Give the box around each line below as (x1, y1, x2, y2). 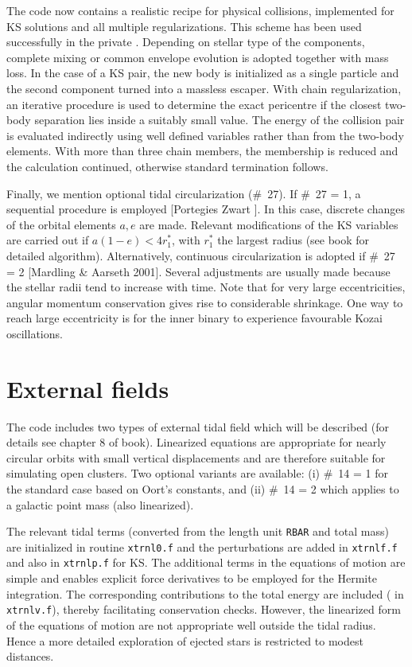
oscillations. (6, 325, 63, 341)
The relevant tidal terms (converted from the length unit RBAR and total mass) (6, 523, 389, 540)
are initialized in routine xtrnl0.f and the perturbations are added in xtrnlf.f (6, 538, 398, 555)
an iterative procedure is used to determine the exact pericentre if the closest (6, 96, 382, 112)
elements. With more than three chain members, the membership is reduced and (6, 142, 398, 159)
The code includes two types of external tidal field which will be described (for (6, 418, 390, 435)
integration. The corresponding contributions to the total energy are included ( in (6, 585, 404, 602)
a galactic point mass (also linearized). (6, 496, 194, 513)
